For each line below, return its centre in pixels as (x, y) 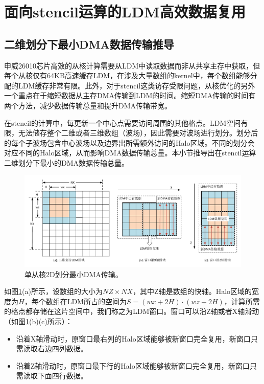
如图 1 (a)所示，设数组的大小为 (53, 291)
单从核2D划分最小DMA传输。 (74, 274)
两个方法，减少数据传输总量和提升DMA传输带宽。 (88, 105)
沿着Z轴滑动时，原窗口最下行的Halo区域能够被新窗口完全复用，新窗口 (133, 365)
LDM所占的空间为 (97, 301)
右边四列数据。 (63, 348)
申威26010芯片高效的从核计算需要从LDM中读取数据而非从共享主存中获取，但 (132, 65)
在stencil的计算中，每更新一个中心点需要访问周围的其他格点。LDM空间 (123, 122)
